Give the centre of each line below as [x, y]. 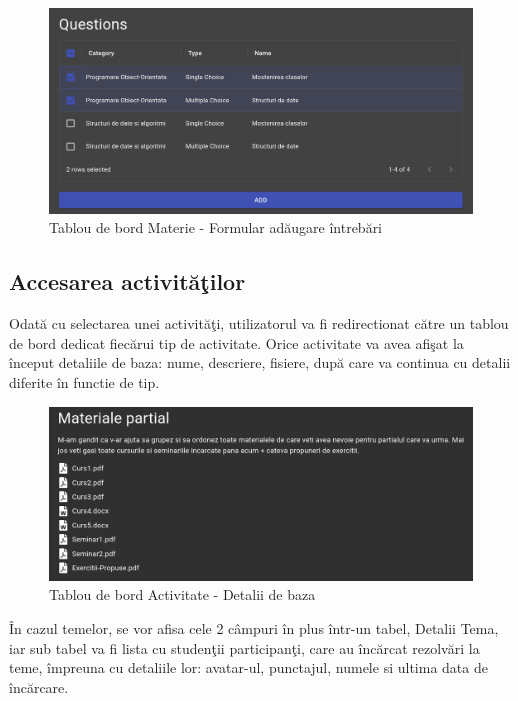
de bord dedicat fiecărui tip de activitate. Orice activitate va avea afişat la [236, 342]
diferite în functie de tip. [84, 381]
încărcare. [39, 686]
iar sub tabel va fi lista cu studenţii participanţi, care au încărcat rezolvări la [244, 647]
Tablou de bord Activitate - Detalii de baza [182, 594]
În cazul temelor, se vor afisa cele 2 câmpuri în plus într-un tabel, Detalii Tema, [254, 628]
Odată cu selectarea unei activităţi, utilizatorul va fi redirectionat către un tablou [259, 323]
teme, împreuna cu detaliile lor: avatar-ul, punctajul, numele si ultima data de [248, 667]
